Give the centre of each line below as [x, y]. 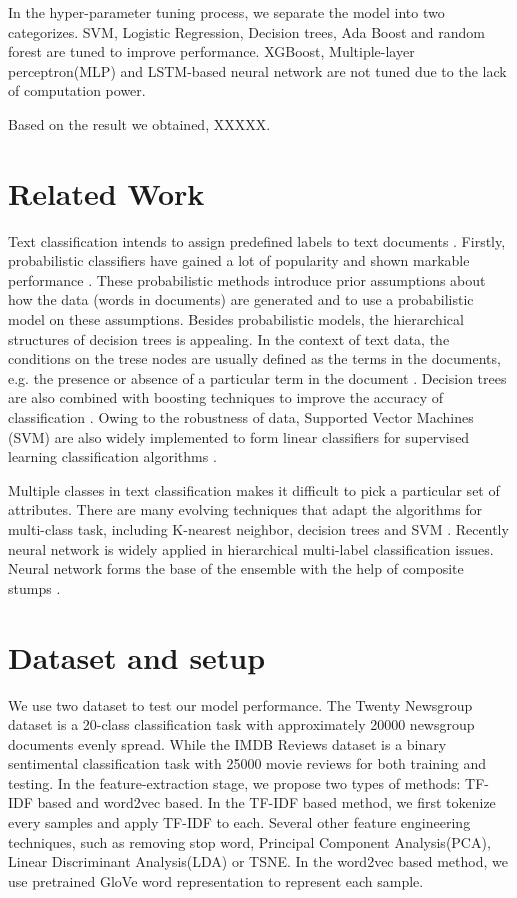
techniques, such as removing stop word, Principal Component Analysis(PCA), [249, 841]
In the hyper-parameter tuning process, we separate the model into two [226, 12]
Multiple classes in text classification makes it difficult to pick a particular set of [254, 489]
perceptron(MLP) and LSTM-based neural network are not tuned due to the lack [257, 70]
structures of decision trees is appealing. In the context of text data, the [229, 338]
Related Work [106, 192]
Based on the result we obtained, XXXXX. [139, 123]
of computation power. [77, 90]
